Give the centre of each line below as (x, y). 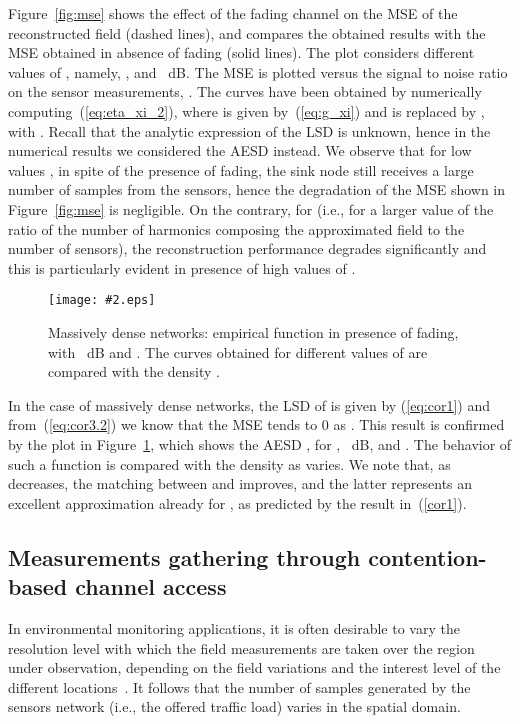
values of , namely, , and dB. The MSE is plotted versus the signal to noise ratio (258, 71)
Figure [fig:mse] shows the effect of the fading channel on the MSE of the (233, 13)
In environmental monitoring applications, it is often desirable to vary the (234, 627)
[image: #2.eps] (102, 300)
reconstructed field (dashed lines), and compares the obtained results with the (247, 32)
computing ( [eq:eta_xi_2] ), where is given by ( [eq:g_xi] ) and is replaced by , (246, 110)
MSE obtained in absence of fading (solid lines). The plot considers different (241, 52)
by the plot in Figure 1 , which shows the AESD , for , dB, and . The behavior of (260, 443)
